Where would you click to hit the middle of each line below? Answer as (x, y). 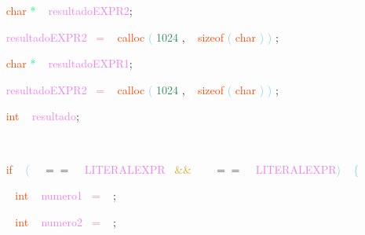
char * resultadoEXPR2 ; (69, 10)
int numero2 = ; (66, 221)
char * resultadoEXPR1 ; (69, 63)
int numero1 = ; (66, 195)
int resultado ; (42, 116)
